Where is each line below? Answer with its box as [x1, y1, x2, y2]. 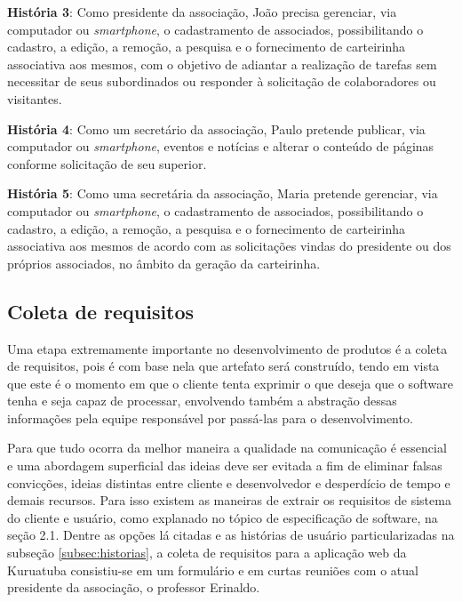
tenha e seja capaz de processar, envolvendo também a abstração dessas [7, 391, 397, 410]
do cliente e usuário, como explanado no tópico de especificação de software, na [7, 508, 438, 526]
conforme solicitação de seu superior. [7, 154, 207, 173]
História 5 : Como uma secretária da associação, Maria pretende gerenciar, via [7, 184, 438, 203]
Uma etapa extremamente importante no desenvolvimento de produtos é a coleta [7, 339, 448, 357]
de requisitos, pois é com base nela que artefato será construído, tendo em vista [7, 357, 440, 375]
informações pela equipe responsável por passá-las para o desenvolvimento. [7, 408, 413, 427]
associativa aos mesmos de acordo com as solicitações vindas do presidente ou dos [7, 237, 451, 255]
